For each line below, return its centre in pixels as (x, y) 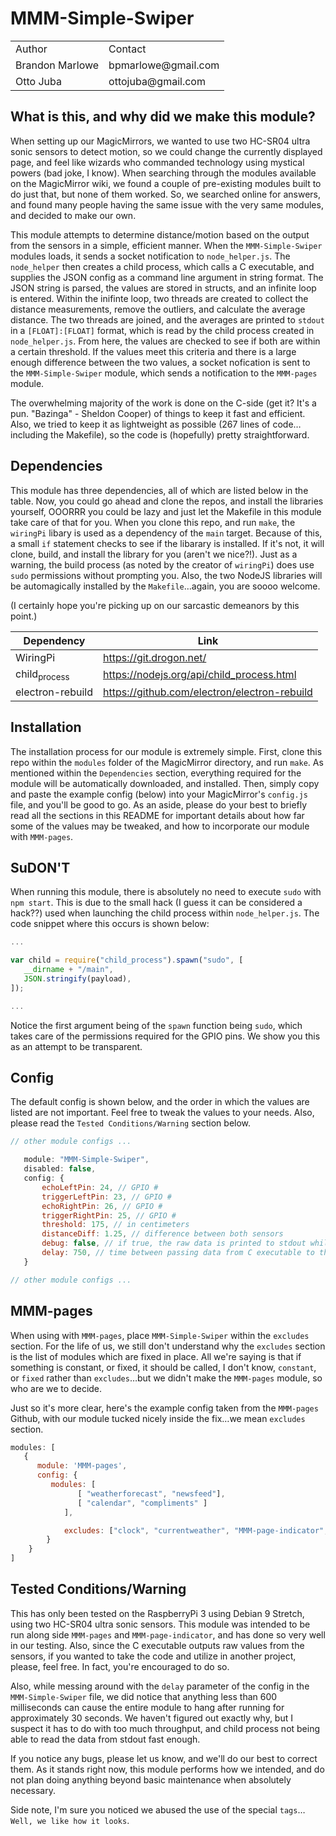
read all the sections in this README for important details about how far (157, 815)
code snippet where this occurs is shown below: (110, 924)
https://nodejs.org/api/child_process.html (199, 675)
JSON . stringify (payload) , (77, 979)
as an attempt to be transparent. (76, 1046)
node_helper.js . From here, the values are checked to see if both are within (165, 341)
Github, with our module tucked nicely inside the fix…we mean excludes (158, 1418)
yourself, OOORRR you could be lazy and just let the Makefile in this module (166, 511)
